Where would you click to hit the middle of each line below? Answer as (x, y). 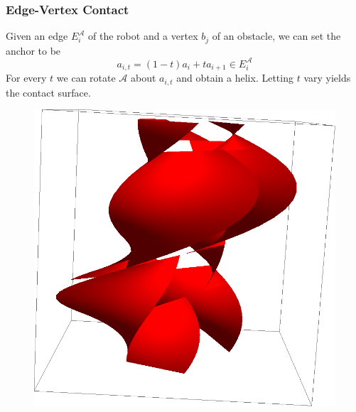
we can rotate (86, 78)
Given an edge (37, 36)
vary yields (327, 78)
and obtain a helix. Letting (235, 78)
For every (26, 78)
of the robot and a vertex (143, 36)
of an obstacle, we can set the (276, 36)
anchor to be (33, 50)
